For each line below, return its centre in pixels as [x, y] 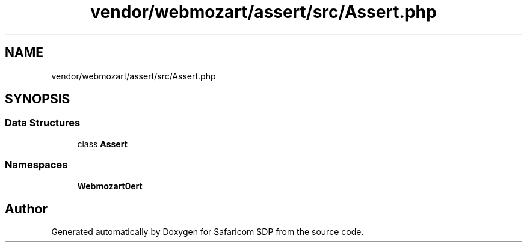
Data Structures [43, 123]
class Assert [102, 144]
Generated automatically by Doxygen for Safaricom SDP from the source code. [208, 232]
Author [26, 209]
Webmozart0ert [110, 186]
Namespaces [36, 165]
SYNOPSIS [38, 99]
